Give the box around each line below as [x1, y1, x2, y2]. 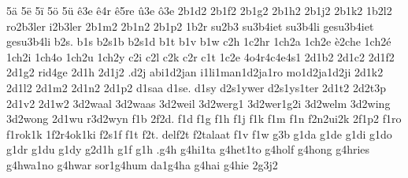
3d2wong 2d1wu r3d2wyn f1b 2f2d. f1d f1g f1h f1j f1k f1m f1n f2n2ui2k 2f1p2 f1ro [6, 110, 402, 127]
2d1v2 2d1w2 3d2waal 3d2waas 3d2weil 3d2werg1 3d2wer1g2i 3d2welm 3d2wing [6, 95, 391, 111]
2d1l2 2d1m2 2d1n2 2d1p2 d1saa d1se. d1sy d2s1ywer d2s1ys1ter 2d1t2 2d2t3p [6, 79, 386, 95]
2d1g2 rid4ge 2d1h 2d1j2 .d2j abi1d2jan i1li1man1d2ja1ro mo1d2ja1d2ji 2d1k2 [6, 64, 384, 80]
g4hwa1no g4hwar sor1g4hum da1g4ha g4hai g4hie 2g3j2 [6, 156, 278, 172]
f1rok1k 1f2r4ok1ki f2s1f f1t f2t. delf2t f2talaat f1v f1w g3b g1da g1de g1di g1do [6, 125, 392, 142]
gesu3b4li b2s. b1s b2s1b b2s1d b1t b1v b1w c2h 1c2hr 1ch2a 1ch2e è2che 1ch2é [6, 33, 391, 50]
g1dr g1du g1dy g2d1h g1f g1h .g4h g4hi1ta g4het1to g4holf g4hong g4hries [6, 141, 370, 158]
